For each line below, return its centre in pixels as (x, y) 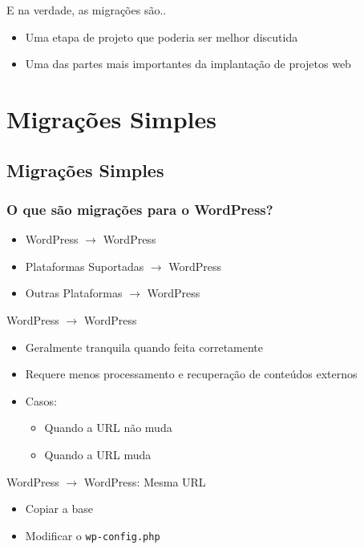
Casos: (41, 400)
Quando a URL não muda (108, 428)
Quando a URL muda (98, 454)
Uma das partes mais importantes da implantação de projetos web (188, 64)
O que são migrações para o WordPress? (140, 209)
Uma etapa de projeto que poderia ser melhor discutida (162, 36)
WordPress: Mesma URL (145, 481)
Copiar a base (59, 509)
